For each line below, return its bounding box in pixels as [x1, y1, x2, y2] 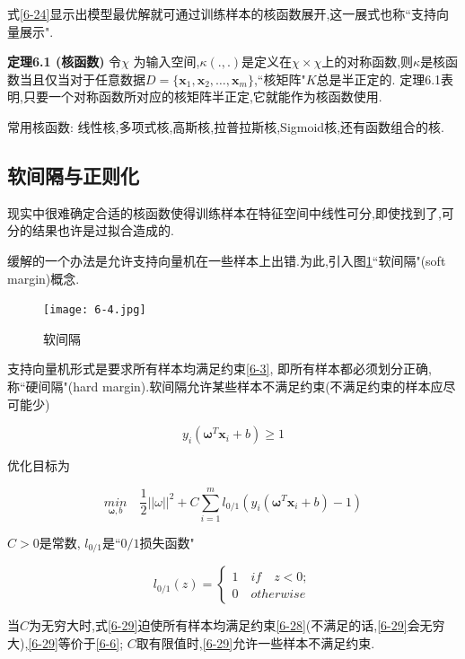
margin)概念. [7, 268, 80, 287]
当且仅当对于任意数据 [19, 69, 145, 88]
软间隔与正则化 [7, 161, 139, 189]
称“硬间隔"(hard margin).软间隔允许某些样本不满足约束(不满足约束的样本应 [7, 376, 443, 395]
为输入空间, [133, 52, 200, 71]
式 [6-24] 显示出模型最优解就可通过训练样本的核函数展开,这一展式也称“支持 [7, 4, 436, 22]
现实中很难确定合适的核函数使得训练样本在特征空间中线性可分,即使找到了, [7, 203, 442, 222]
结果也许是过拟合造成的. [31, 221, 174, 240]
